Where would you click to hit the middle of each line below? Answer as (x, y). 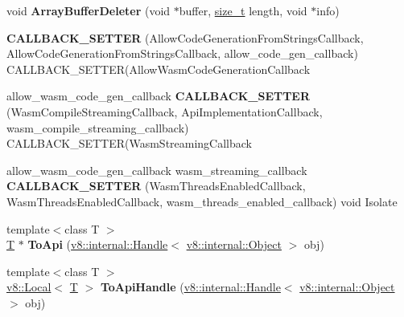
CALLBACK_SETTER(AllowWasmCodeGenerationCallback (159, 69)
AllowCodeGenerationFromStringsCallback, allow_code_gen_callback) (182, 53)
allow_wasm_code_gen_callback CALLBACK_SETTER (159, 96)
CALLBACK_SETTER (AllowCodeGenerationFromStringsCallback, (185, 37)
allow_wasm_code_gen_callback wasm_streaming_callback (157, 170)
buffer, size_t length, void (243, 10)
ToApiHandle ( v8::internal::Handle (190, 287)
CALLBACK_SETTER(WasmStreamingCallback (130, 143)
